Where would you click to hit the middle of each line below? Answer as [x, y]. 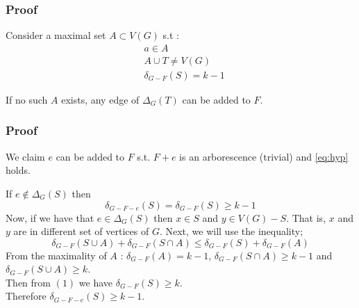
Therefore [26, 296]
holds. [18, 170]
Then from [28, 282]
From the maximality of [56, 255]
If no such [27, 99]
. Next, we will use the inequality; [231, 231]
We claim [25, 156]
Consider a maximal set [56, 35]
